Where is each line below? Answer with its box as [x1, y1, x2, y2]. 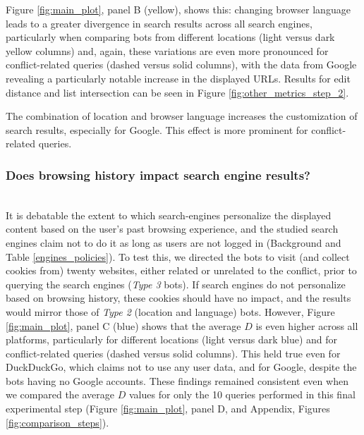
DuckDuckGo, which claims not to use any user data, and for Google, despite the [6, 360, 357, 374]
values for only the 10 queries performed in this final [128, 387, 356, 402]
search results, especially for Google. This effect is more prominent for [6, 122, 308, 137]
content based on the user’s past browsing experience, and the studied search [6, 221, 339, 236]
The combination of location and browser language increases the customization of [6, 109, 358, 123]
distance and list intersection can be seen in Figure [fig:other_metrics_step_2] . [6, 85, 349, 99]
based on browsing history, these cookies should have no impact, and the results [6, 290, 351, 305]
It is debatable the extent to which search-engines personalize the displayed [6, 207, 332, 222]
